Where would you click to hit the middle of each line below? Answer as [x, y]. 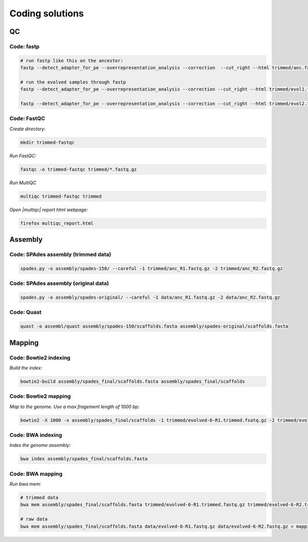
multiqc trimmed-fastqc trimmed [61, 196]
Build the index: [26, 367]
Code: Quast [26, 312]
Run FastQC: [23, 156]
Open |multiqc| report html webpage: [49, 209]
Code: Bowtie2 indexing [40, 358]
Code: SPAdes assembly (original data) [59, 283]
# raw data [34, 519]
